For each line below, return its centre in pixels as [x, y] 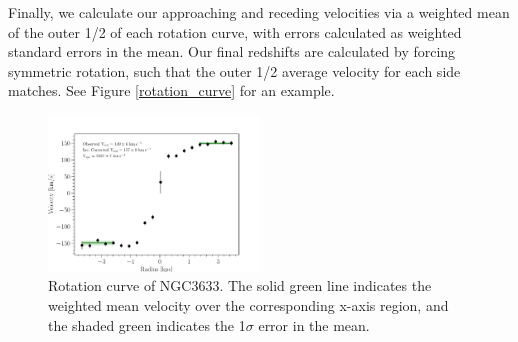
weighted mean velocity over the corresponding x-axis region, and [248, 305]
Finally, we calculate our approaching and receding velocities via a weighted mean [259, 12]
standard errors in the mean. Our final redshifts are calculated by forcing [232, 51]
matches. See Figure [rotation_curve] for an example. [171, 90]
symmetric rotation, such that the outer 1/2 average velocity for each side [234, 70]
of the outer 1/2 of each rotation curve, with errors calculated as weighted [235, 31]
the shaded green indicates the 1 [147, 324]
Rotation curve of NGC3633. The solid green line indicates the [240, 285]
